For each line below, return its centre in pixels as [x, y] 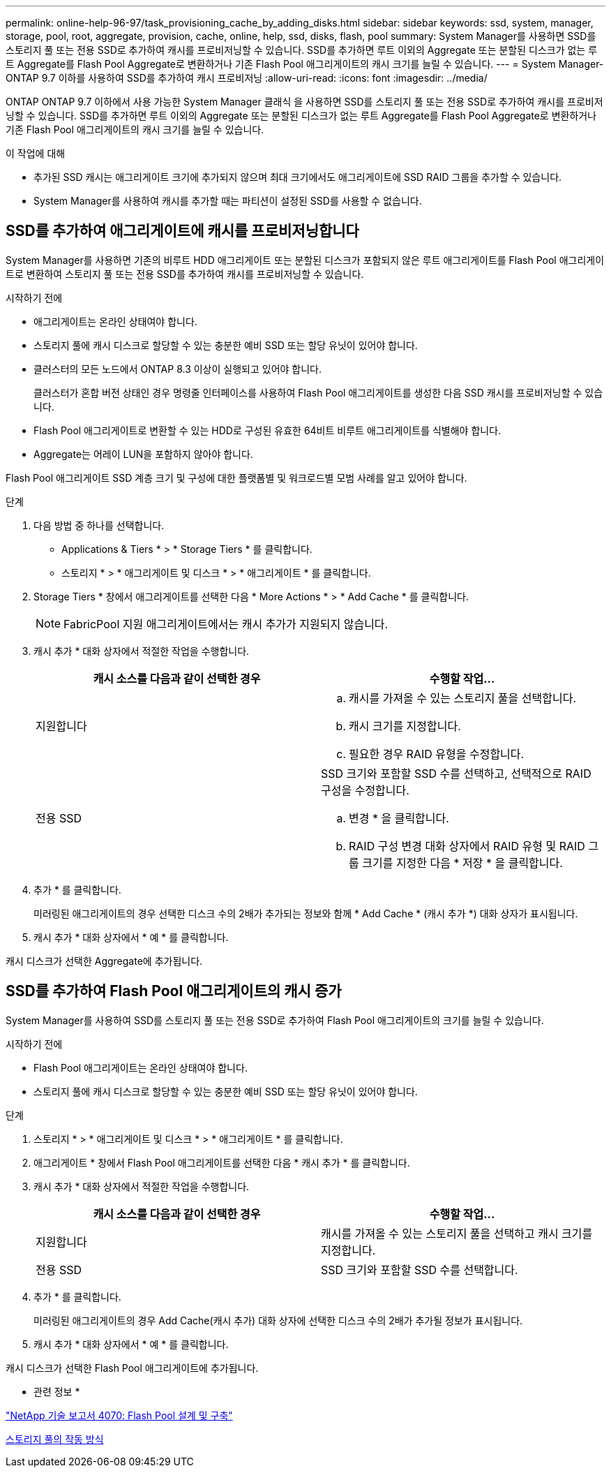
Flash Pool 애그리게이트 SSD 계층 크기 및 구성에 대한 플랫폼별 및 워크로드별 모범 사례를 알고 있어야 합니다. [236, 478]
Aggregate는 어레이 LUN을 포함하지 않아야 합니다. [143, 454]
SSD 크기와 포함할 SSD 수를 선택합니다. [420, 1270]
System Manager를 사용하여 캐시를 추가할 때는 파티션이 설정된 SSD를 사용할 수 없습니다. [228, 201]
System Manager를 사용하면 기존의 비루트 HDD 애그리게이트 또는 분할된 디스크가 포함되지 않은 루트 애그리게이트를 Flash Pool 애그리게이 [305, 260]
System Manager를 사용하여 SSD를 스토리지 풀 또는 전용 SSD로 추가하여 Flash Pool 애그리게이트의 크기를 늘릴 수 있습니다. [275, 1020]
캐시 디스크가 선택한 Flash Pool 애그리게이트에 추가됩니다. [132, 1368]
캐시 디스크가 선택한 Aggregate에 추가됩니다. [104, 961]
